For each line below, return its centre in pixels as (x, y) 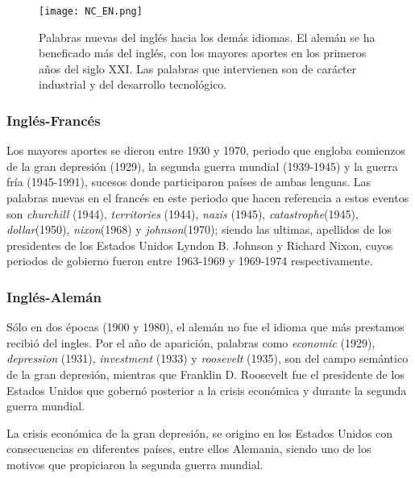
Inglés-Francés (54, 120)
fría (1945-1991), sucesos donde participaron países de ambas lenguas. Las (189, 182)
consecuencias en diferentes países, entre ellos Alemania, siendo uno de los (189, 449)
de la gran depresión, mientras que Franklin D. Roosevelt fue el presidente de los (205, 374)
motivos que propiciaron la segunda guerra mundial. (135, 464)
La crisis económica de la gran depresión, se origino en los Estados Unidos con (200, 432)
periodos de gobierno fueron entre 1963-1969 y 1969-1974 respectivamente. (190, 261)
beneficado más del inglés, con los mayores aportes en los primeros (203, 53)
